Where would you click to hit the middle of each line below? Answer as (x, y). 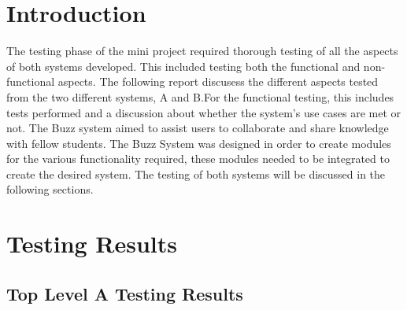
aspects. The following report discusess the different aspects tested (218, 81)
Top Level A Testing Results (125, 293)
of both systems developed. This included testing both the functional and (183, 66)
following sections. (50, 189)
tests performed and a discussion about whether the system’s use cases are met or (204, 112)
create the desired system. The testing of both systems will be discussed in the (196, 173)
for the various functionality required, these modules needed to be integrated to (198, 159)
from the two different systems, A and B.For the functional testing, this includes (200, 96)
